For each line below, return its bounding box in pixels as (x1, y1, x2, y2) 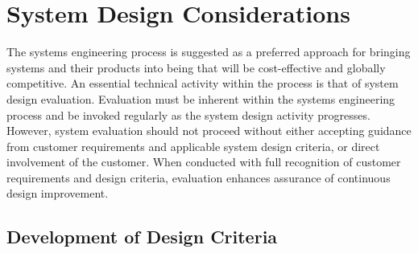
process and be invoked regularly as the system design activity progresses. (6, 106, 370, 123)
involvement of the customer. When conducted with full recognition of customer (6, 153, 401, 170)
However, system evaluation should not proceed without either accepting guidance (6, 122, 412, 139)
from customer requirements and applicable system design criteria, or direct (6, 137, 380, 154)
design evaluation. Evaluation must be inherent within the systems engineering (6, 90, 395, 107)
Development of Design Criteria (6, 224, 278, 249)
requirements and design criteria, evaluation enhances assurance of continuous (6, 169, 391, 186)
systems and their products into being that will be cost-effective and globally (6, 59, 386, 75)
